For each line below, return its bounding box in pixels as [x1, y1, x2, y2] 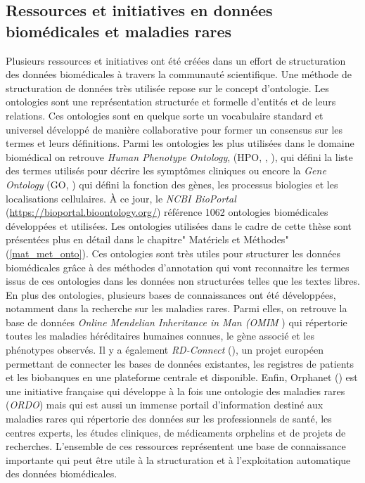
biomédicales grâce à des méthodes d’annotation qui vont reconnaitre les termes [6, 259, 350, 274]
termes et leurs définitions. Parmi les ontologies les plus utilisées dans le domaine [6, 136, 354, 150]
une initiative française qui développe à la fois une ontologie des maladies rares [6, 383, 345, 398]
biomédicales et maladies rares [6, 20, 232, 41]
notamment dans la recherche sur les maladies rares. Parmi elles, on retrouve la [6, 301, 347, 316]
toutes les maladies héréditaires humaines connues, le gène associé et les [6, 328, 314, 343]
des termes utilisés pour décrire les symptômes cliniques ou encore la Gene [6, 163, 326, 178]
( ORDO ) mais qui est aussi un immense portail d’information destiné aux [6, 397, 324, 412]
